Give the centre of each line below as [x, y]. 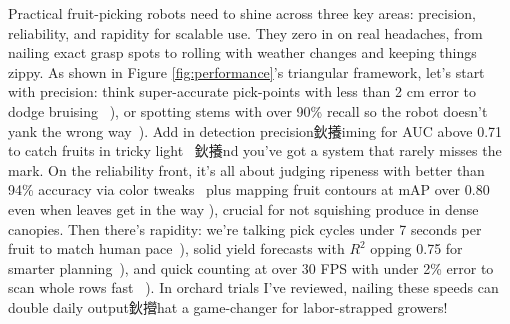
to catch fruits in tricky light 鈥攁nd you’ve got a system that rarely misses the [255, 150]
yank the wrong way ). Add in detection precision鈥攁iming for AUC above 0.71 [255, 130]
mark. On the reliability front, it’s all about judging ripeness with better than [246, 169]
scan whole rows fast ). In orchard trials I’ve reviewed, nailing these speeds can [253, 287]
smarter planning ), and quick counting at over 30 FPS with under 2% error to [251, 267]
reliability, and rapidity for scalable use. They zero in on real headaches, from [245, 32]
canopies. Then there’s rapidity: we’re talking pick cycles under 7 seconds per [245, 228]
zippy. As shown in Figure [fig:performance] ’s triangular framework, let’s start [246, 71]
